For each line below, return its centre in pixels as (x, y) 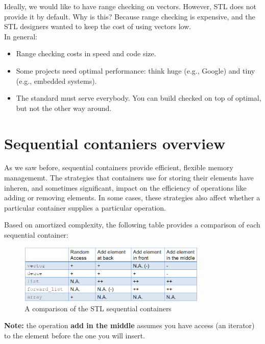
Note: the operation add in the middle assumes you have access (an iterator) (129, 325)
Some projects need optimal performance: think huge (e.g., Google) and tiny (136, 70)
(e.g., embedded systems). (56, 81)
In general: (21, 36)
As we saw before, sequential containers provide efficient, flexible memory (119, 167)
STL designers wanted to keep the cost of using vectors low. (98, 26)
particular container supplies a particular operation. (85, 207)
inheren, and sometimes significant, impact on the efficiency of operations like (125, 187)
